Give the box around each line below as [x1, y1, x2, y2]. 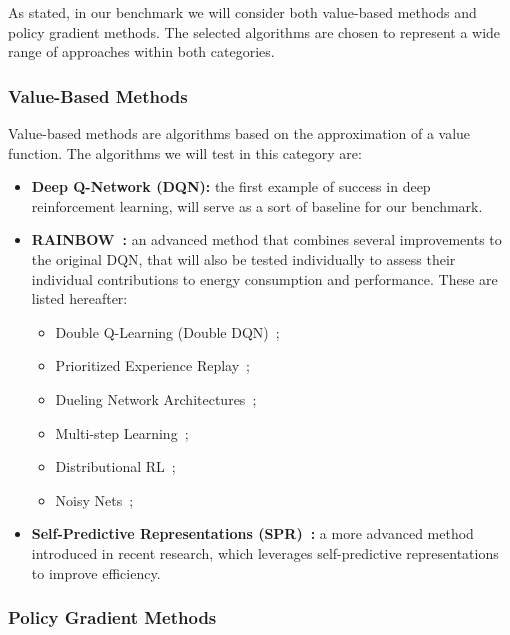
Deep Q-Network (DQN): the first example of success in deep [31, 176, 431, 197]
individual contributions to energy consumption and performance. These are [31, 268, 498, 289]
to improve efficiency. [31, 562, 161, 583]
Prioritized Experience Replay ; [55, 355, 250, 376]
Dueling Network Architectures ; [55, 388, 257, 409]
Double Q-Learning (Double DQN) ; [55, 321, 280, 342]
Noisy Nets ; [55, 489, 134, 510]
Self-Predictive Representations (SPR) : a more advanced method [31, 523, 474, 544]
